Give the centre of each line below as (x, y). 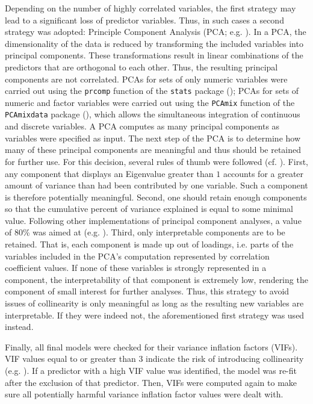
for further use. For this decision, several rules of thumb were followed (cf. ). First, (157, 161)
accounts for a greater (263, 173)
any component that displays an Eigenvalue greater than (109, 173)
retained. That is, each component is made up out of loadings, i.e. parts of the (149, 244)
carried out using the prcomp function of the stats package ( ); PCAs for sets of (152, 91)
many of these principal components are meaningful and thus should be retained (153, 150)
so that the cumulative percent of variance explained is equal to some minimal (149, 209)
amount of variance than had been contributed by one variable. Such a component (156, 185)
